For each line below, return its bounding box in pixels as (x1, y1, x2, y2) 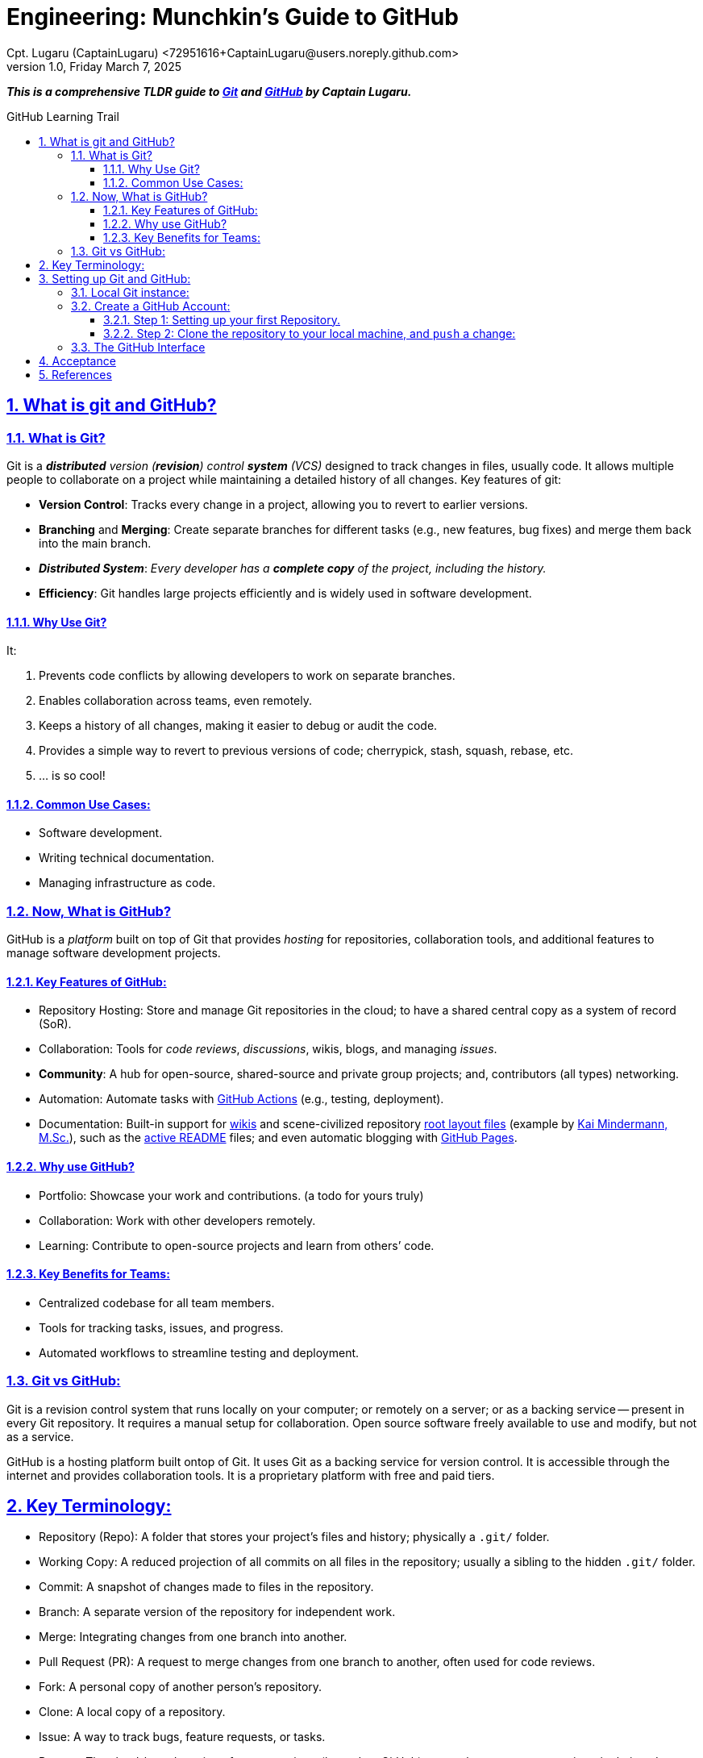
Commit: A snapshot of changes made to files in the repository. (39, 1580, 374, 1594)
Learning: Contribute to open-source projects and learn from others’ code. (39, 1238, 435, 1252)
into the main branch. (39, 535, 152, 550)
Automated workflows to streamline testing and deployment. (39, 1345, 360, 1360)
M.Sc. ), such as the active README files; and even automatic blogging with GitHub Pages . (39, 1131, 518, 1145)
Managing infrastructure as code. (39, 876, 216, 890)
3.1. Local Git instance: (71, 285, 189, 299)
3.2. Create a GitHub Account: (71, 298, 231, 313)
